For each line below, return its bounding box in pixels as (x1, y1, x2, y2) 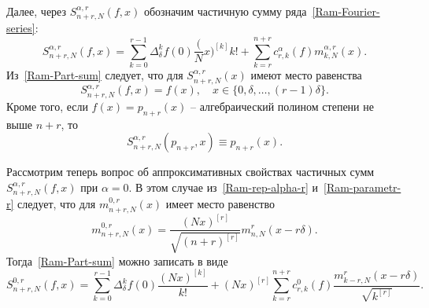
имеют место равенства (250, 67, 362, 83)
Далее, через (6, 3, 67, 19)
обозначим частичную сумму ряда (143, 3, 307, 19)
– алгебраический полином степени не (190, 97, 374, 114)
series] (6, 20, 35, 36)
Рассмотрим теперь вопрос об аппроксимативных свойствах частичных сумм (6, 163, 375, 180)
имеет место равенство (165, 196, 275, 212)
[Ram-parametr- (323, 178, 401, 195)
